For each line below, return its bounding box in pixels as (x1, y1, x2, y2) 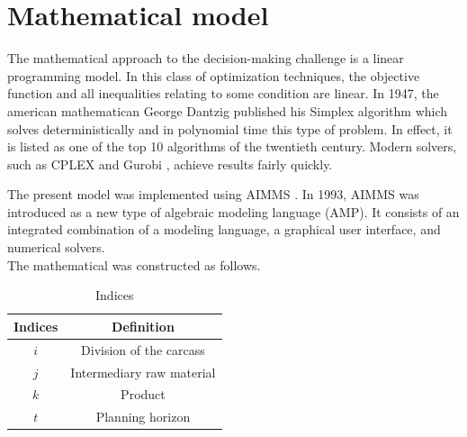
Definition (112, 316, 175, 335)
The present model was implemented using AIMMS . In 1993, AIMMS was (7, 185, 419, 204)
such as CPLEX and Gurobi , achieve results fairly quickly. (7, 154, 333, 173)
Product (121, 385, 166, 404)
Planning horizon (95, 407, 191, 426)
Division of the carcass (81, 340, 205, 359)
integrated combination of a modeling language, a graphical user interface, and (7, 220, 441, 239)
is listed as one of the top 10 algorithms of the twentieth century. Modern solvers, (7, 137, 457, 156)
